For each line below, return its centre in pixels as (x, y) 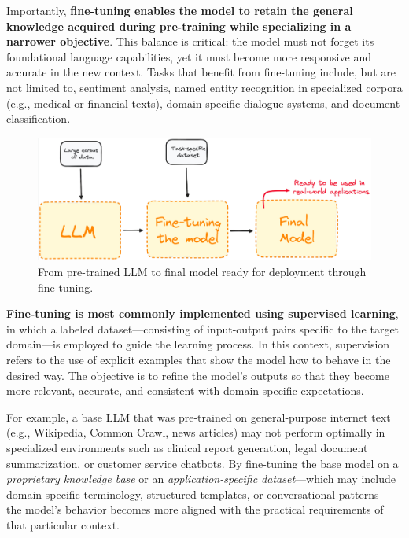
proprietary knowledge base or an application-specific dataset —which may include (201, 479)
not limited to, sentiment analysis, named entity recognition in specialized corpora (204, 87)
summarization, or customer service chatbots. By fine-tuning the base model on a (203, 463)
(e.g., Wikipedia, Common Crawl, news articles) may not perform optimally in (196, 432)
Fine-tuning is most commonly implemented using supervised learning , (203, 313)
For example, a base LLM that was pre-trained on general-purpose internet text (199, 416)
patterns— (364, 494)
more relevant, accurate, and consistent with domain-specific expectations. (185, 391)
